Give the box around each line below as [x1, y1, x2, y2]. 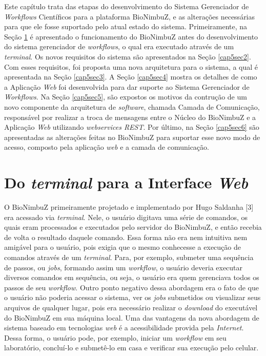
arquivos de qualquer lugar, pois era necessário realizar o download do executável [4, 302, 258, 312]
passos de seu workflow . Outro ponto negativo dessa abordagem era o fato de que [4, 282, 259, 292]
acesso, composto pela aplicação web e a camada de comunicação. [4, 142, 209, 152]
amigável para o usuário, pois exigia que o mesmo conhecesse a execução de [4, 242, 241, 252]
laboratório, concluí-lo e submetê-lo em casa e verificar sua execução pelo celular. [4, 342, 259, 353]
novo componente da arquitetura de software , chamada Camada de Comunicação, [4, 101, 260, 112]
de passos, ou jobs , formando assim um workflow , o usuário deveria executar [4, 262, 243, 272]
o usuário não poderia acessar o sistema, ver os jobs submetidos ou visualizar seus [4, 292, 261, 303]
